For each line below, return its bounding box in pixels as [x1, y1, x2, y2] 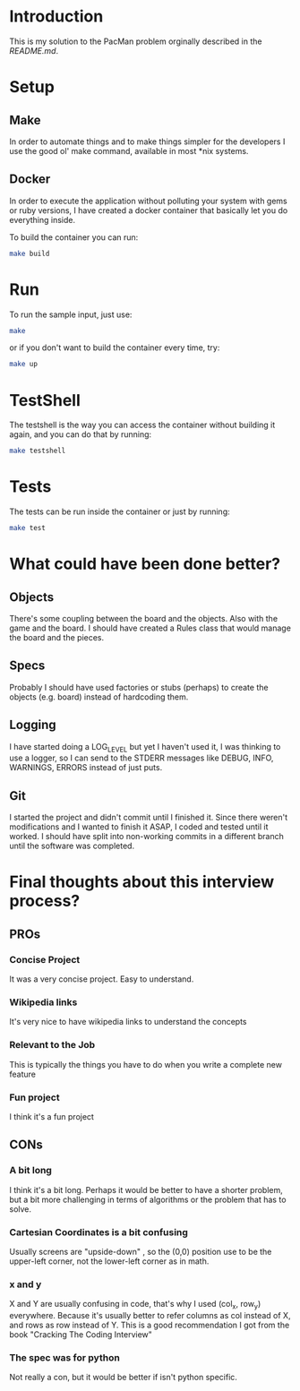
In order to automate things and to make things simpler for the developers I [9, 136, 286, 147]
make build [9, 249, 50, 258]
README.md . [9, 45, 59, 56]
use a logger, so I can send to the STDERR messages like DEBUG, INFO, [9, 752, 274, 763]
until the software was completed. [9, 840, 135, 852]
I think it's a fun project [9, 1111, 94, 1121]
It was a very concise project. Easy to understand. [9, 974, 194, 984]
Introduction [9, 6, 104, 27]
